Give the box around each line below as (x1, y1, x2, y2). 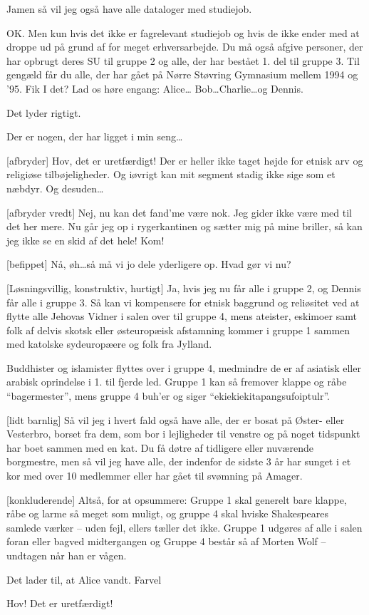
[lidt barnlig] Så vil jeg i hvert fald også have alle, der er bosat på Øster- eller (6, 412, 345, 427)
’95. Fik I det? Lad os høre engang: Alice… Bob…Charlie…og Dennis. (6, 81, 303, 95)
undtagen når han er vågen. (6, 548, 127, 562)
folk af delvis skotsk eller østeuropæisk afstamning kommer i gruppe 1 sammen (6, 322, 350, 337)
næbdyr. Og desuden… (6, 180, 104, 195)
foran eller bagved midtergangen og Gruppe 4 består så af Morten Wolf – (6, 534, 326, 549)
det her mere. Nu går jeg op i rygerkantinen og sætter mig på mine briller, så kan (6, 219, 363, 234)
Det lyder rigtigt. (6, 105, 81, 120)
